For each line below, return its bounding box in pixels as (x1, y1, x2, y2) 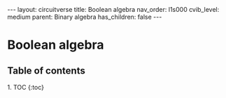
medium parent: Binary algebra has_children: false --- (7, 13, 162, 21)
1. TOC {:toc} (7, 83, 44, 91)
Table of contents (7, 65, 85, 76)
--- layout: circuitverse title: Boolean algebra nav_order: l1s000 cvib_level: (7, 6, 220, 13)
